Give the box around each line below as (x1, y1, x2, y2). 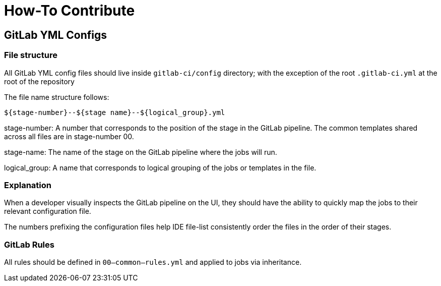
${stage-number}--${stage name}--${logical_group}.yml (4, 108, 225, 117)
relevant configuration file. (4, 207, 91, 216)
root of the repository (4, 77, 75, 86)
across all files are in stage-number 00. (4, 132, 134, 141)
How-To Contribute (4, 2, 135, 19)
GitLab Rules (4, 239, 54, 250)
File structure (4, 50, 57, 61)
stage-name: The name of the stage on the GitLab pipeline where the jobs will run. (4, 147, 277, 156)
